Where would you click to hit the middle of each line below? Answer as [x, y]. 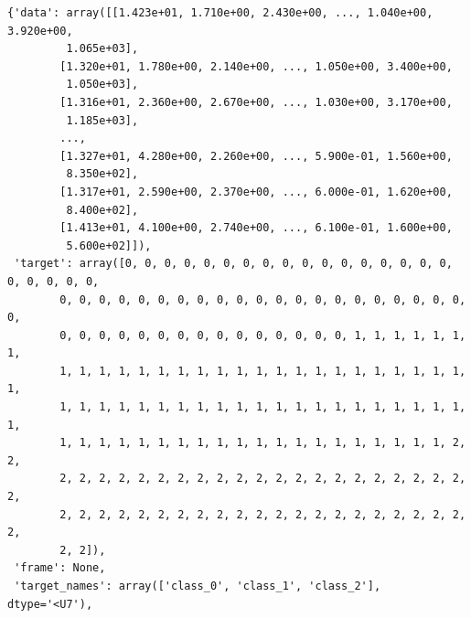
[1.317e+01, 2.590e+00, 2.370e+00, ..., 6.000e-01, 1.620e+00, [256, 192]
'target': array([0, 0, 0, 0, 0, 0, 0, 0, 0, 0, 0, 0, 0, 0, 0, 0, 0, [233, 264]
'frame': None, [60, 568]
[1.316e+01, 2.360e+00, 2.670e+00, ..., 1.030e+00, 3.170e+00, [256, 102]
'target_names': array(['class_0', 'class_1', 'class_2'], [198, 586]
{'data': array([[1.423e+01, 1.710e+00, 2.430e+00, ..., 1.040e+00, [220, 13]
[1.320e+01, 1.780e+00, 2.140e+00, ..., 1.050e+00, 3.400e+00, [256, 66]
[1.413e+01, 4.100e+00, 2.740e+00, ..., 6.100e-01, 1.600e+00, [256, 228]
